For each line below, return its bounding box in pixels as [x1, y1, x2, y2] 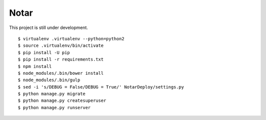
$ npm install [18, 63, 52, 69]
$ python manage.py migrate [18, 91, 86, 97]
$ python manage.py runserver [18, 105, 91, 110]
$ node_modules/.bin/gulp [18, 77, 81, 83]
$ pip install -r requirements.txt [18, 57, 104, 62]
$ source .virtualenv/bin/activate [18, 43, 104, 49]
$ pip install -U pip [18, 50, 70, 55]
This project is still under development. [9, 25, 88, 30]
